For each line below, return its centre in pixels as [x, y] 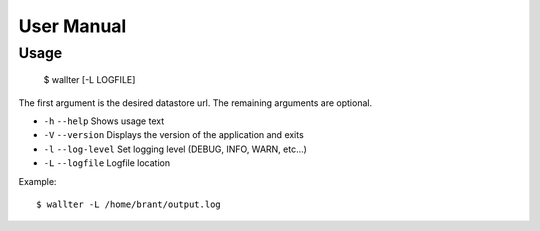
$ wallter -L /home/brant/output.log [129, 204]
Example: [37, 181]
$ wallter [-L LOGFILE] [89, 80]
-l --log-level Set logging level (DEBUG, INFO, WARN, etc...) [175, 149]
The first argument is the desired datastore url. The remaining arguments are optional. [195, 102]
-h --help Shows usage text [104, 121]
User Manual [72, 26]
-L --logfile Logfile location [106, 163]
